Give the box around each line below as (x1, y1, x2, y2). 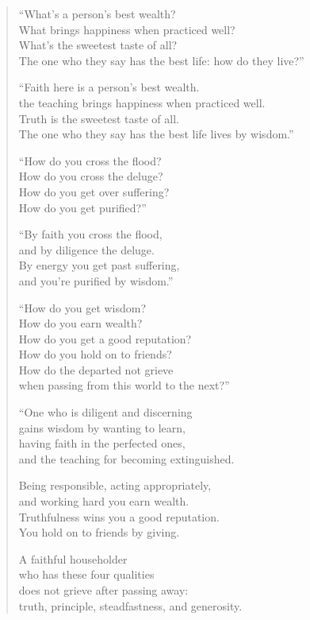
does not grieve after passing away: (18, 582, 189, 598)
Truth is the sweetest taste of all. (18, 110, 179, 126)
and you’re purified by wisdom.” (18, 272, 174, 289)
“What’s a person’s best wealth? (18, 6, 176, 21)
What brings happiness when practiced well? (18, 21, 235, 37)
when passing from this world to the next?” (18, 377, 230, 393)
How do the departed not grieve (18, 361, 174, 378)
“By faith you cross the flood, (18, 226, 163, 242)
